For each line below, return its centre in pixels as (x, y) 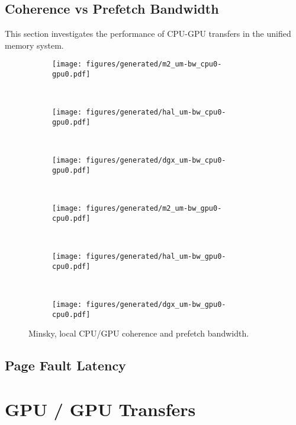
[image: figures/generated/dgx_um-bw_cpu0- (139, 161)
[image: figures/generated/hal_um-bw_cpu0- (139, 112)
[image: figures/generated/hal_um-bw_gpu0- (139, 257)
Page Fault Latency (65, 365)
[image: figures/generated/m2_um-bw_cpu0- (137, 64)
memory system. (34, 45)
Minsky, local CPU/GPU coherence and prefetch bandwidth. (139, 333)
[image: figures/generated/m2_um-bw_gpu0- (137, 209)
